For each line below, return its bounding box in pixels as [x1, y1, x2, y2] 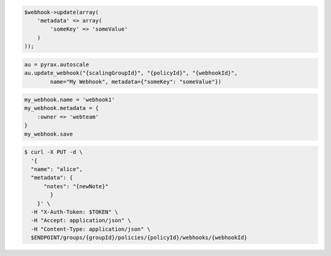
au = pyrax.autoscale [24, 61, 89, 68]
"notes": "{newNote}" [44, 183, 108, 189]
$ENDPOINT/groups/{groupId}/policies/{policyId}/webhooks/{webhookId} [31, 234, 248, 241]
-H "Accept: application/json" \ [31, 217, 131, 224]
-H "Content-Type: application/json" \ [31, 225, 151, 232]
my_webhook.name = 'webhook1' [24, 97, 115, 103]
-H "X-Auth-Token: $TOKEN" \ [31, 208, 119, 215]
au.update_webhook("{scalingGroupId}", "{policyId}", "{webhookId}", [24, 70, 238, 76]
